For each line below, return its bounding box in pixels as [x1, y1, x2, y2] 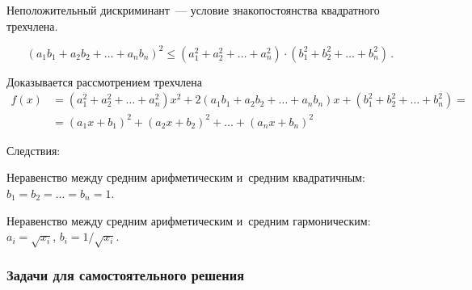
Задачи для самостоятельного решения [6, 264, 244, 284]
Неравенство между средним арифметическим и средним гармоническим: [6, 212, 371, 229]
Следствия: [6, 141, 61, 158]
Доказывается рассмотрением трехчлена [6, 73, 202, 90]
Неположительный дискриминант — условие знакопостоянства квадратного [6, 2, 380, 18]
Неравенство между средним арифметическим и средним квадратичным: [6, 169, 365, 186]
